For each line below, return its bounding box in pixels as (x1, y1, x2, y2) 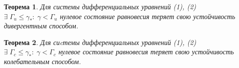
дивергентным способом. (4, 21, 78, 31)
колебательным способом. (4, 56, 81, 66)
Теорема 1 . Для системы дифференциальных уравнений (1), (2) (4, 1, 196, 11)
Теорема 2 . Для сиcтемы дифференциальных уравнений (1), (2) (4, 37, 196, 47)
